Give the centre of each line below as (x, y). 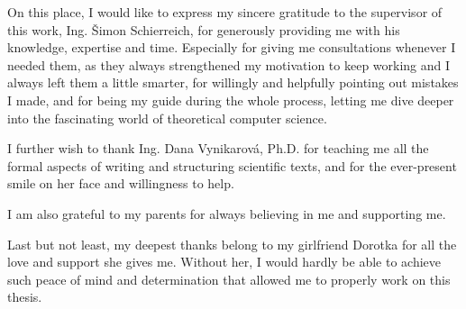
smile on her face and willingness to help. (121, 183)
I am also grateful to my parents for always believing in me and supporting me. (227, 213)
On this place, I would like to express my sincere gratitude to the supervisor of (225, 12)
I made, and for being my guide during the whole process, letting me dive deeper (231, 100)
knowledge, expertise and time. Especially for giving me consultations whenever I (232, 47)
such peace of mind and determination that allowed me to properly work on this (229, 279)
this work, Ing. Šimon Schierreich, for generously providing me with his (204, 29)
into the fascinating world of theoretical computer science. (167, 118)
